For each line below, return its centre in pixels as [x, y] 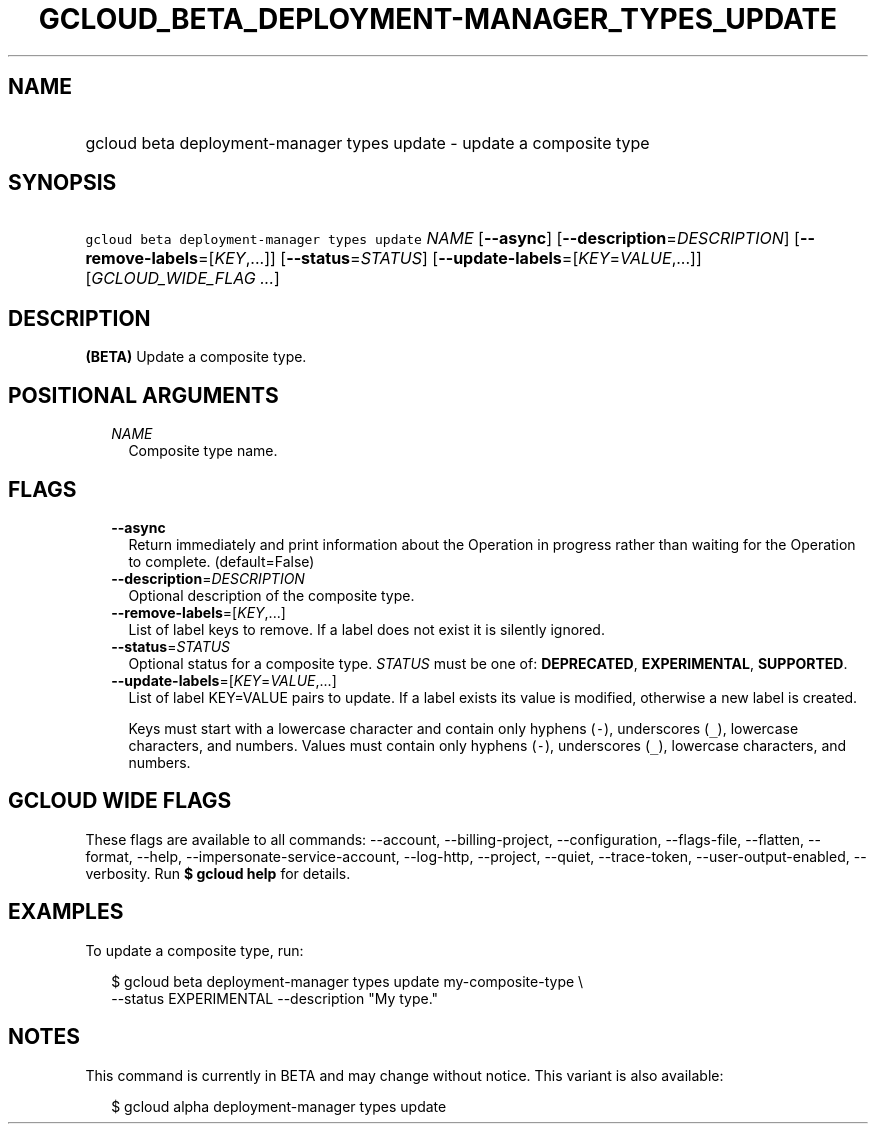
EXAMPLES [66, 912]
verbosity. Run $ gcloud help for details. [218, 873]
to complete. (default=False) [221, 561]
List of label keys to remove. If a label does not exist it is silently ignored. [366, 629]
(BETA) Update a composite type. [196, 357]
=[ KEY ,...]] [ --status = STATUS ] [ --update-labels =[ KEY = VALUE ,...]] [450, 258]
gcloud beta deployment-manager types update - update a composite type [367, 142]
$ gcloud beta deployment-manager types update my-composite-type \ [347, 981]
